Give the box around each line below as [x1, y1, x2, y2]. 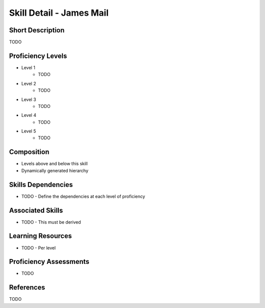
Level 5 [21, 128, 36, 134]
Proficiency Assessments [9, 257, 90, 266]
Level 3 [21, 96, 36, 103]
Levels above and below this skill [21, 161, 88, 167]
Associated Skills [9, 206, 63, 214]
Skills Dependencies [9, 180, 73, 189]
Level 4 [21, 112, 36, 118]
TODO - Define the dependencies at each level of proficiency [21, 193, 145, 199]
